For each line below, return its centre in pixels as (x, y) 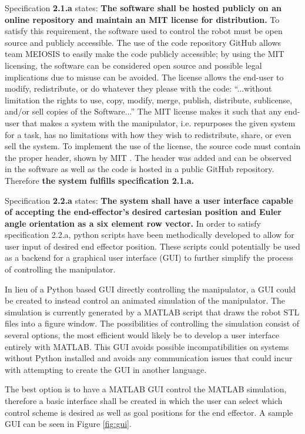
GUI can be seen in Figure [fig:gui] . (68, 424)
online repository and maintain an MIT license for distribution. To (142, 19)
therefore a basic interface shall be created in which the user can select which (144, 401)
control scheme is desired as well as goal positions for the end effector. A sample (149, 412)
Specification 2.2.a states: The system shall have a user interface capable (149, 200)
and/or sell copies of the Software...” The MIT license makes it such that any (143, 111)
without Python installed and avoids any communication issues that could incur (149, 358)
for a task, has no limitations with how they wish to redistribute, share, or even (148, 134)
